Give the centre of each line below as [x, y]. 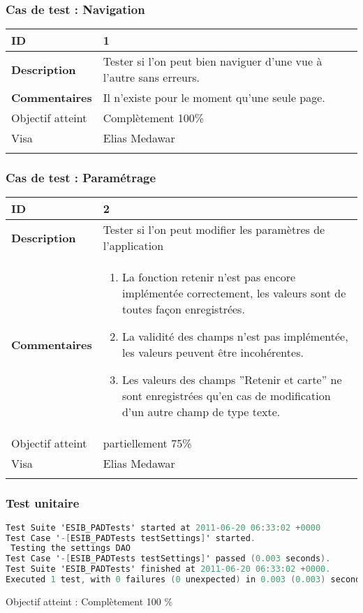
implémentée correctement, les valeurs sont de [234, 293]
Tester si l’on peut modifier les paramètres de [214, 230]
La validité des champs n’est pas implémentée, [235, 337]
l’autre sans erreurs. [151, 77]
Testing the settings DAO [71, 548]
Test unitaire [43, 503]
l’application [133, 246]
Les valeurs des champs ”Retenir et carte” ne [232, 380]
